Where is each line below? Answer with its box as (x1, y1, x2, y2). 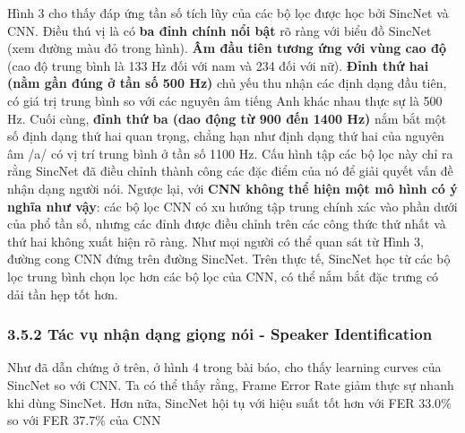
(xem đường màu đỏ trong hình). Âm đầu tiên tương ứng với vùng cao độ (7, 39, 446, 57)
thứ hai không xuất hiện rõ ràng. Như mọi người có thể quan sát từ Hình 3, (7, 231, 424, 250)
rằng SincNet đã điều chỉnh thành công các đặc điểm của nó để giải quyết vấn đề (7, 161, 453, 180)
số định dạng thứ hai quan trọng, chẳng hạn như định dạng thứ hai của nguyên (7, 126, 444, 145)
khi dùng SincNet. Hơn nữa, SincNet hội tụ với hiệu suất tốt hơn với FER (7, 393, 415, 411)
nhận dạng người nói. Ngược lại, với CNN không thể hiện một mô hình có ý (7, 178, 458, 197)
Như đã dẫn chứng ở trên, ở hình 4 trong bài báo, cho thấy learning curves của (7, 358, 442, 377)
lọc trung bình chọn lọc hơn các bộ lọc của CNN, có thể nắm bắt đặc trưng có (7, 266, 439, 285)
